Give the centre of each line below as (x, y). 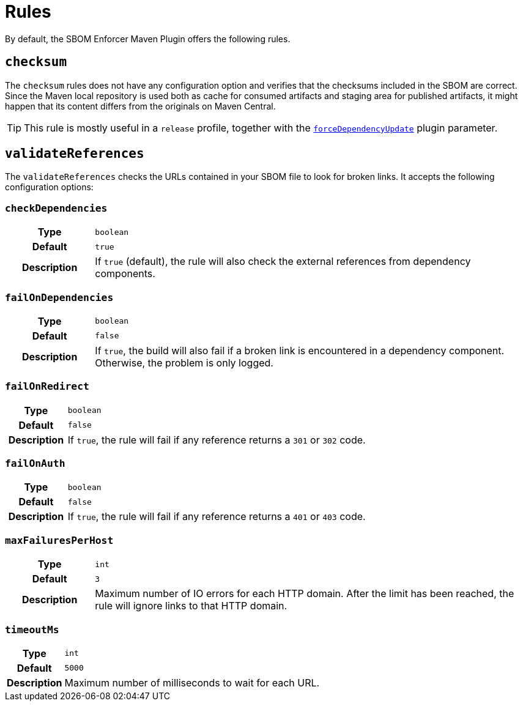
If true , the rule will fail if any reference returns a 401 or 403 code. (217, 517)
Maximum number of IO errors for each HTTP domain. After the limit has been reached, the (305, 594)
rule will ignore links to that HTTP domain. (191, 606)
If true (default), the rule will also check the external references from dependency (283, 262)
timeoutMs (32, 630)
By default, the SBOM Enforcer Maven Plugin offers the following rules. (148, 39)
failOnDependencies (59, 297)
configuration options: (49, 187)
